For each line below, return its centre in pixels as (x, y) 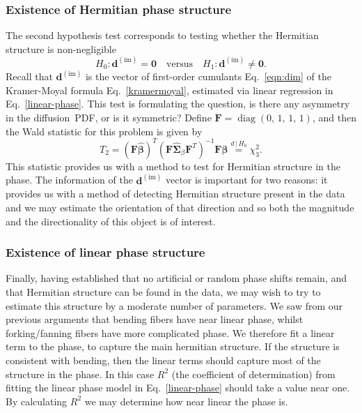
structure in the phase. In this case (80, 374)
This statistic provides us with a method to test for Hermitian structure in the (173, 166)
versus (180, 64)
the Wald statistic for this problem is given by (104, 131)
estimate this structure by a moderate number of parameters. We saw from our (174, 305)
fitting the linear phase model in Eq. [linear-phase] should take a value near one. (178, 388)
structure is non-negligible (61, 48)
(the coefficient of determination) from (253, 374)
